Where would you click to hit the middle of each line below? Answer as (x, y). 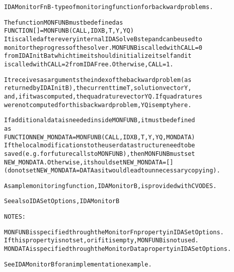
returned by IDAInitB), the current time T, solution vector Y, (98, 88)
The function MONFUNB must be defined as (64, 22)
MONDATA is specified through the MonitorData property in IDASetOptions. (118, 249)
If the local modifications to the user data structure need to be (100, 146)
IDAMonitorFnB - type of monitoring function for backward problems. (109, 7)
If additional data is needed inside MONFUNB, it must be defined (100, 120)
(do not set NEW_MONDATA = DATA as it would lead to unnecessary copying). (112, 171)
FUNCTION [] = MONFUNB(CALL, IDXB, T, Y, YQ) (69, 31)
